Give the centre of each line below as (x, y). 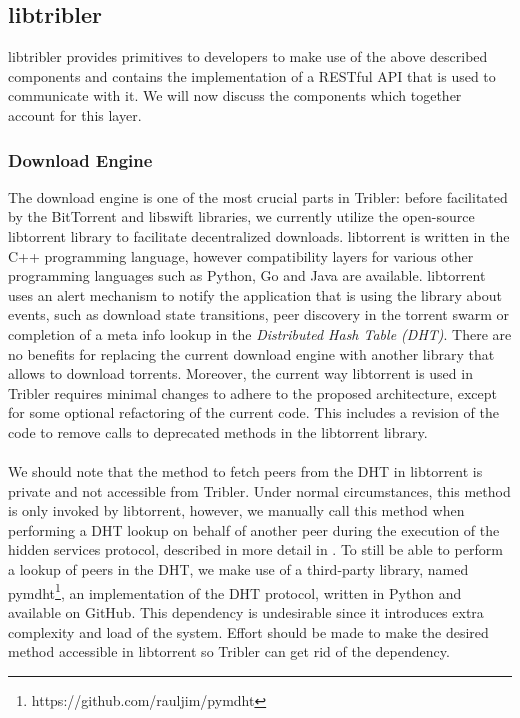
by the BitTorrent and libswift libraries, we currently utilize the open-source (241, 216)
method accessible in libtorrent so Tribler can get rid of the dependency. (229, 651)
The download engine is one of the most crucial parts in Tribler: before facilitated (258, 196)
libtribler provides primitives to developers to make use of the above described (248, 56)
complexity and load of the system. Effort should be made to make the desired (248, 631)
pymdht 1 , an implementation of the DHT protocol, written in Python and (235, 591)
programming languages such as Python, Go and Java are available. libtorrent (247, 275)
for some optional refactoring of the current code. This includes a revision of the (253, 412)
